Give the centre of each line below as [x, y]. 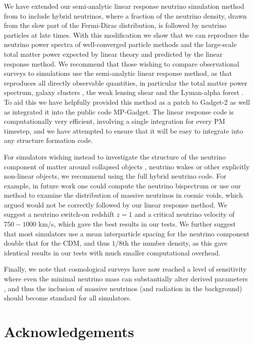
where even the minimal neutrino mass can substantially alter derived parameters [126, 279]
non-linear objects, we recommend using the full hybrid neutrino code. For [115, 176]
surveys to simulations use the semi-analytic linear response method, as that [118, 73]
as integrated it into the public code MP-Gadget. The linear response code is [119, 111]
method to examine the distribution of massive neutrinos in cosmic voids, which [123, 195]
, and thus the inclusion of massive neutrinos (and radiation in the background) [123, 288]
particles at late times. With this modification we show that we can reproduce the [127, 34]
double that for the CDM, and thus [57, 243]
